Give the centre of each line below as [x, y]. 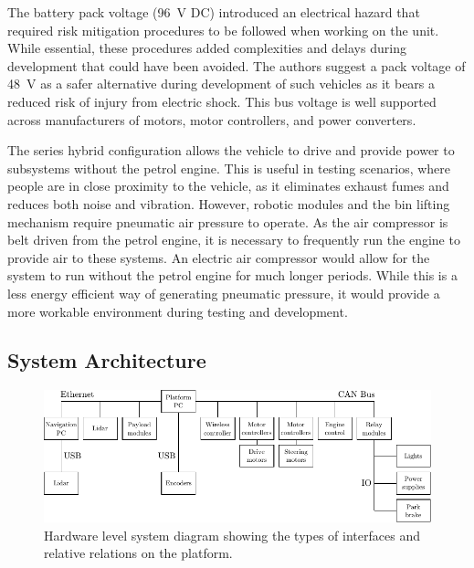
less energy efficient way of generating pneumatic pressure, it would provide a [224, 293]
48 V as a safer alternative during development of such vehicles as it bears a [221, 84]
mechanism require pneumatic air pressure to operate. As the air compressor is [228, 221]
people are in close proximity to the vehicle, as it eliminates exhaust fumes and [228, 186]
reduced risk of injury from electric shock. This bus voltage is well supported [222, 101]
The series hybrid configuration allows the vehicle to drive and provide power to [231, 150]
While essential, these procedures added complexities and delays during [207, 48]
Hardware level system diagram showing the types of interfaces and [232, 535]
